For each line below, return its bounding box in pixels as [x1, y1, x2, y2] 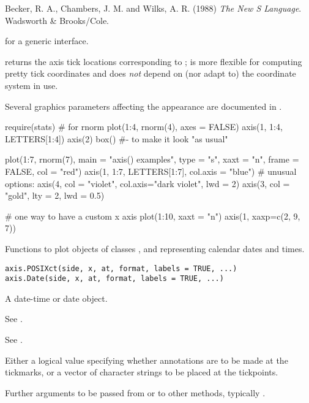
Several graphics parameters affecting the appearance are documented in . [5, 99, 282, 112]
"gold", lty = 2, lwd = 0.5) [5, 189, 105, 202]
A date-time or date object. [5, 291, 108, 304]
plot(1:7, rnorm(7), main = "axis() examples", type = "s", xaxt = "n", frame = [5, 153, 299, 166]
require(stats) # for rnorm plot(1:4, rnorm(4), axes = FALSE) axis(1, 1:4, [5, 120, 283, 133]
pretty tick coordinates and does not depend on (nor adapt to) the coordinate [5, 67, 296, 80]
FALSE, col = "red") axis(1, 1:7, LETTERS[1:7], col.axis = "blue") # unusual [5, 164, 297, 177]
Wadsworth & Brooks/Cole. [5, 13, 109, 26]
